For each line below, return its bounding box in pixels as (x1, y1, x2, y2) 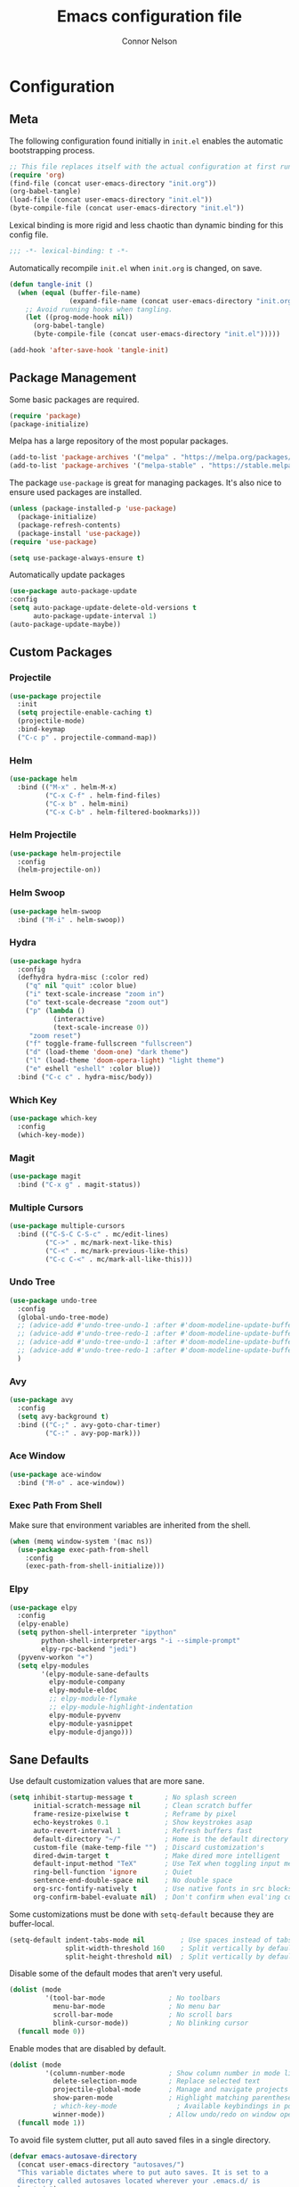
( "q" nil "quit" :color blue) (25, 981, 138, 991)
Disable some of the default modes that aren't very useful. (9, 1968, 223, 1979)
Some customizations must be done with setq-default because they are (9, 1909, 274, 1919)
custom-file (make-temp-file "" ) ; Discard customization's (32, 1843, 265, 1852)
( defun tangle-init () (9, 279, 93, 289)
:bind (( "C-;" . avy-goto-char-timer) (17, 1420, 162, 1429)
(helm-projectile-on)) (17, 865, 101, 875)
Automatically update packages (9, 569, 125, 581)
